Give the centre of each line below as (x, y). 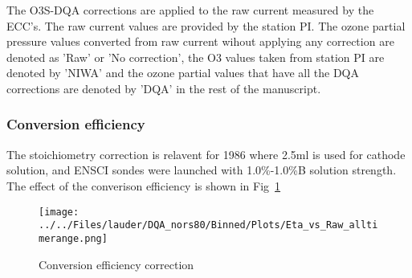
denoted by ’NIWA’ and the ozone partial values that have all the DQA (183, 73)
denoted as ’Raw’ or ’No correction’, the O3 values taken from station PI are (196, 57)
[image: (59, 212)
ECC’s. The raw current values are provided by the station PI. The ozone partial (206, 25)
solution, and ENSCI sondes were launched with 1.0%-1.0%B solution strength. (202, 170)
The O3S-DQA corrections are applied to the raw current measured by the (190, 10)
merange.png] (73, 238)
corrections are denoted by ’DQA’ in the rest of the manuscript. (164, 88)
